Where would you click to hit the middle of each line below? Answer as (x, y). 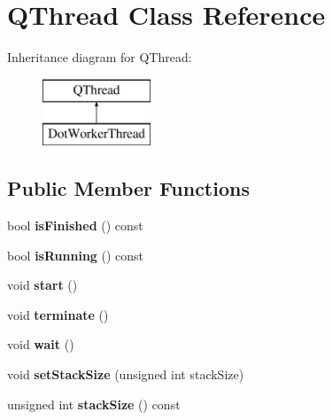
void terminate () (58, 314)
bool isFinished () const (75, 226)
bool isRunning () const (76, 255)
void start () (42, 285)
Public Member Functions (128, 188)
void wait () (41, 344)
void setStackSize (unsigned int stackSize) (126, 374)
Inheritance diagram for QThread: (100, 57)
